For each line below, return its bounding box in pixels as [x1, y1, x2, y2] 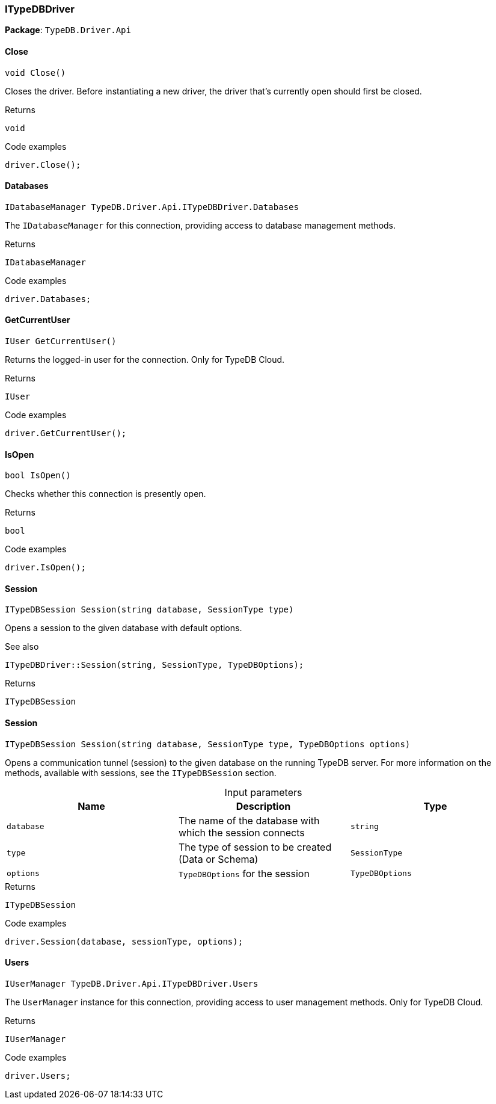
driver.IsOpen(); [5, 563, 86, 573]
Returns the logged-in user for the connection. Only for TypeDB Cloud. [5, 354, 285, 365]
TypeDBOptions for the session [178, 867, 310, 880]
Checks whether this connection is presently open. [5, 489, 206, 499]
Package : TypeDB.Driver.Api [5, 25, 131, 35]
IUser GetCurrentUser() [5, 336, 117, 347]
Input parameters [224, 786, 302, 798]
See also [5, 641, 39, 652]
